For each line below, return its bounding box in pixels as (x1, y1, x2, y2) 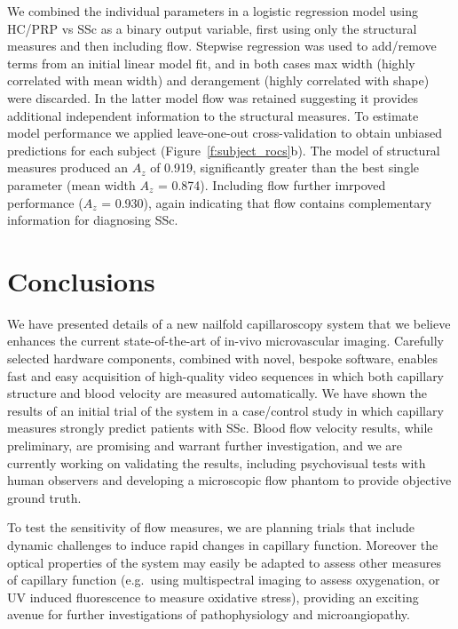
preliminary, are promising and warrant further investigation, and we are (7, 436, 403, 454)
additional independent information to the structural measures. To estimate (7, 106, 419, 124)
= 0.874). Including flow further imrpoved (157, 175, 386, 194)
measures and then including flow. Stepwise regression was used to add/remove (7, 36, 437, 55)
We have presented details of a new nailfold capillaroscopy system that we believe (7, 314, 451, 332)
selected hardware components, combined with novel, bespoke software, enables (7, 349, 438, 368)
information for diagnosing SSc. (7, 211, 178, 229)
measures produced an (7, 158, 128, 177)
